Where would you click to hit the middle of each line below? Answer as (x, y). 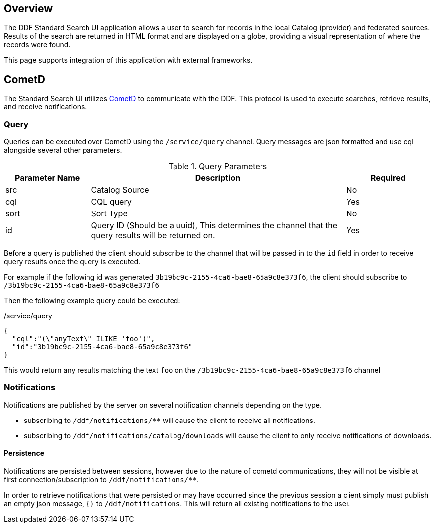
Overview (29, 9)
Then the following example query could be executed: (92, 301)
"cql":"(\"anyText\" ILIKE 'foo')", (84, 339)
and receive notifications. (45, 107)
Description (218, 178)
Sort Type (109, 214)
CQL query (111, 202)
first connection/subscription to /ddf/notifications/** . (101, 479)
